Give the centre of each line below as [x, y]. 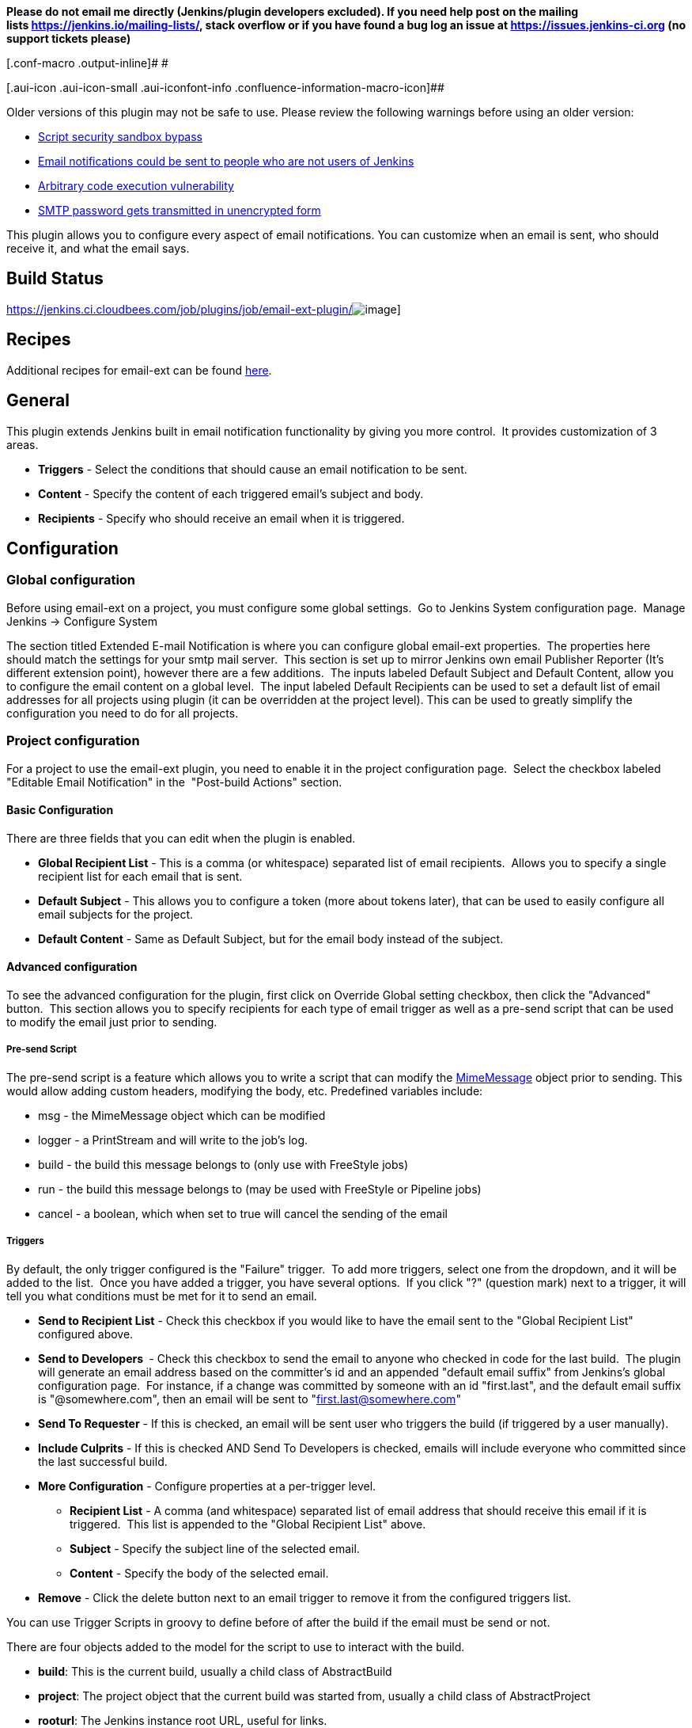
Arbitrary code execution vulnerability [136, 186]
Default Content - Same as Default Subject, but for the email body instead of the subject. [271, 938]
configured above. [86, 1334]
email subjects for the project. [116, 914]
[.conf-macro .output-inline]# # [87, 63]
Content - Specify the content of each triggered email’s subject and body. [231, 493]
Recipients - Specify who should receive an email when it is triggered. [221, 518]
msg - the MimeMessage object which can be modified [182, 1115]
